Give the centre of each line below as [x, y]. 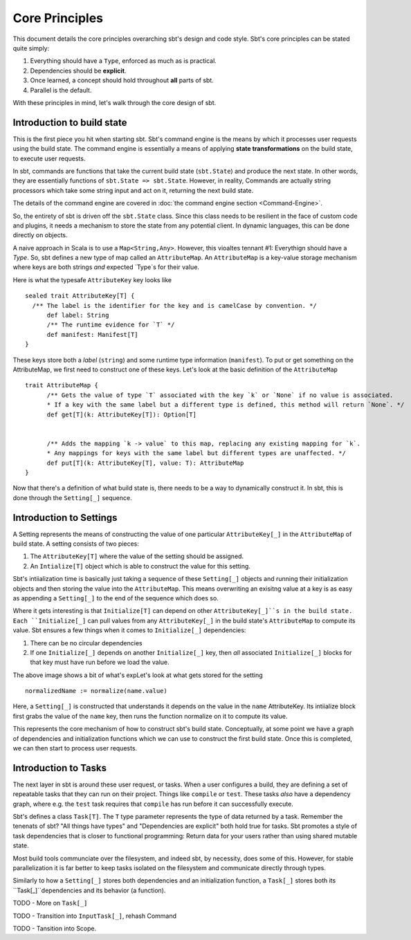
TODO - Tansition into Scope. [55, 928]
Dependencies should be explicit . [78, 71]
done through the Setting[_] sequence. [72, 497]
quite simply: [31, 48]
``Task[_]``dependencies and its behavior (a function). [89, 890]
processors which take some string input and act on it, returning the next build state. [133, 190]
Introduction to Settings [65, 518]
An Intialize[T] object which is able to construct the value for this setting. [140, 566]
